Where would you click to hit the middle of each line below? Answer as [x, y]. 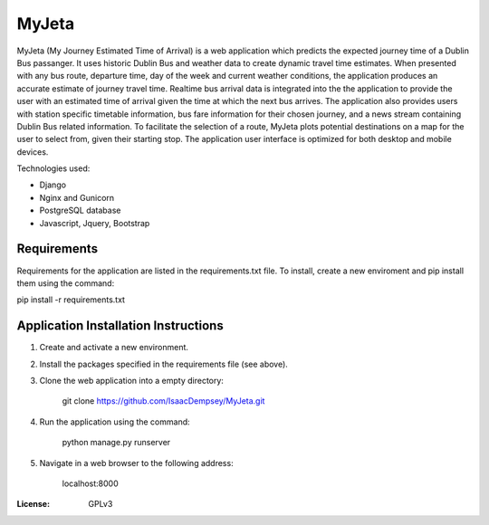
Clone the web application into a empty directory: [131, 381]
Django [53, 185]
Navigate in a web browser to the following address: [137, 463]
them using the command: [66, 283]
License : [33, 504]
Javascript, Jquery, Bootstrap [95, 223]
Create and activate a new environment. [114, 348]
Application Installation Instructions [120, 326]
